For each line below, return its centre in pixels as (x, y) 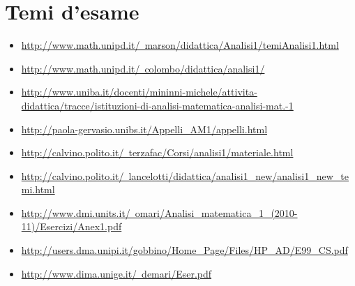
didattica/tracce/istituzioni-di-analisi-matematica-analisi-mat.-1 (157, 105)
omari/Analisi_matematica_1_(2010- (216, 212)
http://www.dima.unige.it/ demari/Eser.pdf (116, 273)
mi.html (38, 189)
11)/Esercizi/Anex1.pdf (71, 226)
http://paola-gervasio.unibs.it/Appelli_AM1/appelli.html (144, 129)
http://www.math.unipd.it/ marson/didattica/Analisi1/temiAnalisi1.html (180, 45)
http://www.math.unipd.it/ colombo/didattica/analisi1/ (143, 68)
